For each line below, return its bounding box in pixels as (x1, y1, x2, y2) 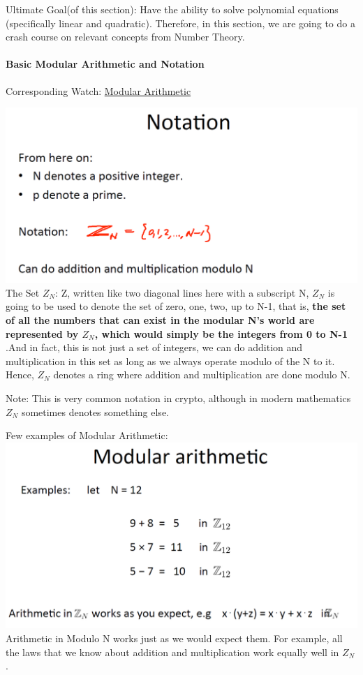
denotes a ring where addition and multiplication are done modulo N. (53, 367, 350, 382)
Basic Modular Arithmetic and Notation (6, 57, 205, 71)
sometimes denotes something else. (21, 404, 169, 419)
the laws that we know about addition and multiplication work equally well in (6, 644, 339, 659)
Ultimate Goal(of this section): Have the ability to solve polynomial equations (6, 2, 339, 16)
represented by (6, 326, 79, 341)
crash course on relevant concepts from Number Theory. (6, 29, 245, 44)
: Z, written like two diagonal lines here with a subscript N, (55, 285, 309, 299)
